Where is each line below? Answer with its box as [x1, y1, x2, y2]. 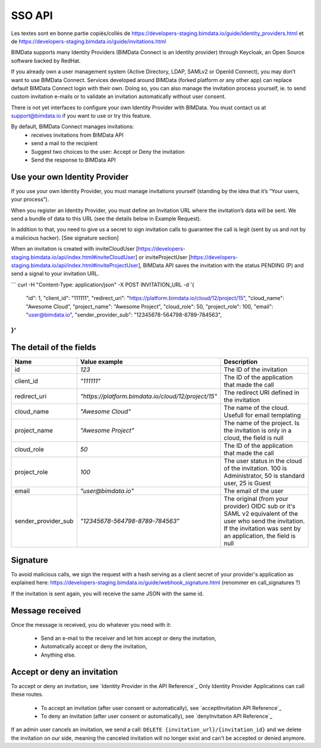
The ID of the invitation [224, 365, 288, 374]
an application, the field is [224, 532, 296, 540]
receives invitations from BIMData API [31, 131, 124, 138]
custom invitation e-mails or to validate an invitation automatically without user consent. [11, 93, 226, 100]
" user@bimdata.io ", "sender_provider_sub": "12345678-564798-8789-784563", [26, 311, 222, 318]
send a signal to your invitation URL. [11, 270, 99, 277]
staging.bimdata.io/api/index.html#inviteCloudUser [11, 253, 136, 261]
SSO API [11, 9, 53, 22]
